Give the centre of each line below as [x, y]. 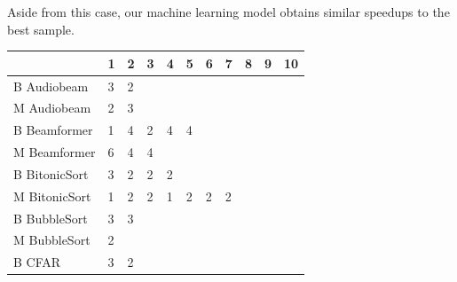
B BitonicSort [51, 173]
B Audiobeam [51, 86]
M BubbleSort [52, 240]
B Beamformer [53, 130]
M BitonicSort [52, 196]
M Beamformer [55, 152]
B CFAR [37, 262]
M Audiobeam [52, 108]
